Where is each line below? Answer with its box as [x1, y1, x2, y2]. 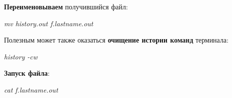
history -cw [4, 51, 38, 61]
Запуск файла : [4, 68, 50, 78]
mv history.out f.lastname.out [4, 18, 93, 28]
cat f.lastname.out [4, 84, 58, 95]
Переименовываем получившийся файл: [4, 1, 128, 11]
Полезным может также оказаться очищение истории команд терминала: [4, 35, 229, 45]
